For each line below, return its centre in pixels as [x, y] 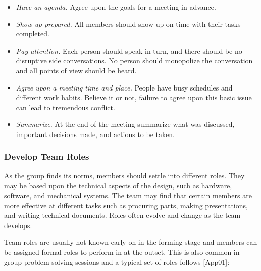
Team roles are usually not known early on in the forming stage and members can [131, 242]
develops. [18, 225]
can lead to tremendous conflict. [65, 107]
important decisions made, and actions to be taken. [95, 134]
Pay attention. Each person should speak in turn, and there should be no [129, 50]
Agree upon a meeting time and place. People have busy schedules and [124, 87]
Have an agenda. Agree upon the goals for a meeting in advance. [116, 7]
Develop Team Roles [47, 156]
